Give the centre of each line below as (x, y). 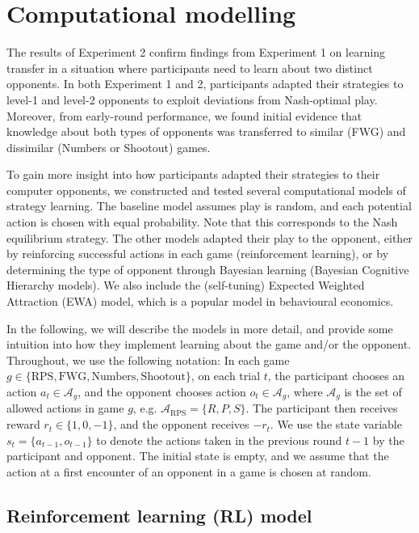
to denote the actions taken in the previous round (219, 440)
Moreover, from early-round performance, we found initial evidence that (184, 115)
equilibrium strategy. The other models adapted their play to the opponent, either (209, 237)
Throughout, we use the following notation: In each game (148, 360)
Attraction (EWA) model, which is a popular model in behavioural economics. (200, 301)
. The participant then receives (322, 408)
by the (388, 440)
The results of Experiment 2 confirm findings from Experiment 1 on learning (196, 52)
